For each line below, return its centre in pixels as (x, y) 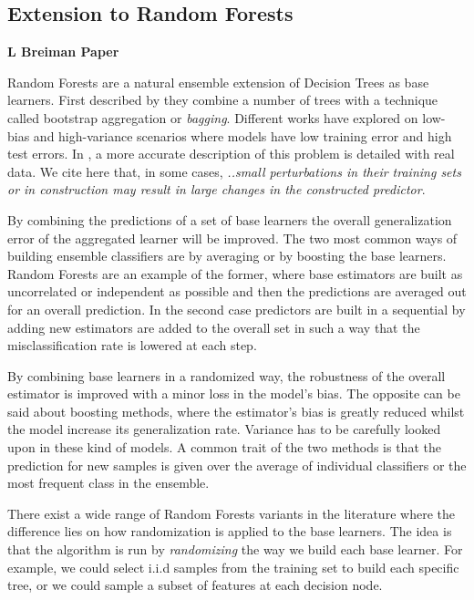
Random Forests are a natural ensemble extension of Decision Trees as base (218, 82)
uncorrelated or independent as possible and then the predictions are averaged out (237, 291)
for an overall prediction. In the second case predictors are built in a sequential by (237, 309)
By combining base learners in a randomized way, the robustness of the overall (227, 375)
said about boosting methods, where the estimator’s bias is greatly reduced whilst (236, 411)
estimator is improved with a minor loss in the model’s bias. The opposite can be (234, 393)
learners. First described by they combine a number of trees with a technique (223, 100)
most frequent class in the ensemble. (108, 483)
